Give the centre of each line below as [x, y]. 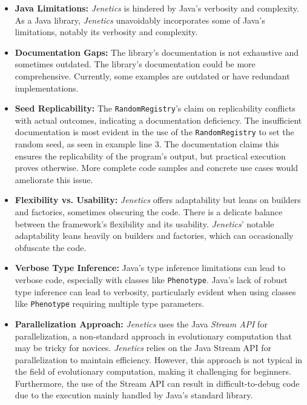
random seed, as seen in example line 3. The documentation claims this [147, 144]
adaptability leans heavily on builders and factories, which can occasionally [154, 236]
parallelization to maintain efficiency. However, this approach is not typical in [159, 359]
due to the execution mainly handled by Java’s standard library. [134, 395]
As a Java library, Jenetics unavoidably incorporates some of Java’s [140, 20]
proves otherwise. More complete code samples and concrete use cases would [157, 168]
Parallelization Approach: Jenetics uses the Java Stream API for [141, 323]
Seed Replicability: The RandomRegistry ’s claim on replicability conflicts [155, 108]
